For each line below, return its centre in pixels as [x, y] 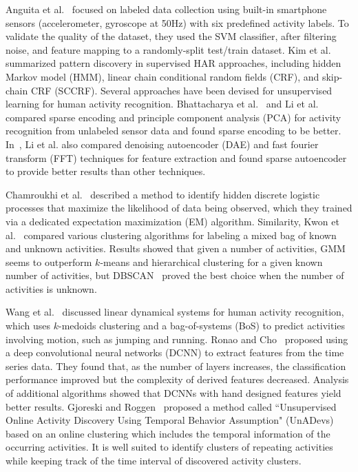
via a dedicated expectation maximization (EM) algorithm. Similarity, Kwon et [172, 221]
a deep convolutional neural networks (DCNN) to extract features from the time [175, 352]
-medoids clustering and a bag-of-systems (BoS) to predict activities [202, 326]
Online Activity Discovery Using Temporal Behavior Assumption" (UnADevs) [170, 420]
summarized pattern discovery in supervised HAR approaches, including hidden [173, 63]
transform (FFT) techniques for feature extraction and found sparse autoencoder [176, 157]
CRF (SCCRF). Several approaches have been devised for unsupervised [181, 90]
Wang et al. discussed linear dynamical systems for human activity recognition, [175, 312]
